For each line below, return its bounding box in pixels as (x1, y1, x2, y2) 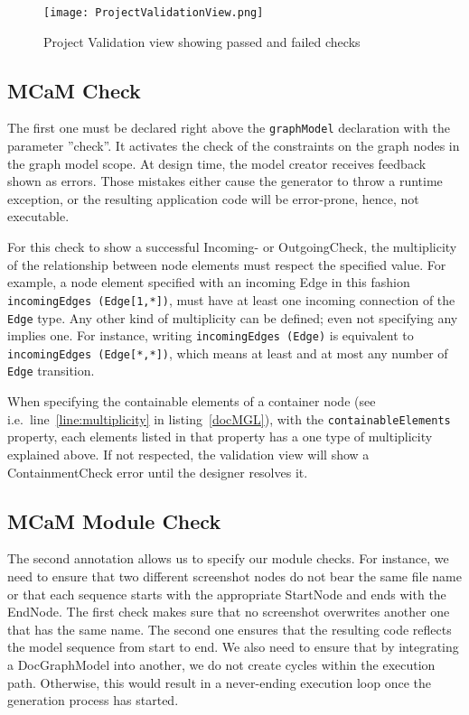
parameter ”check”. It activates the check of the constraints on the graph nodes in (7, 136, 460, 155)
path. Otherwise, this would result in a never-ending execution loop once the (7, 673, 431, 692)
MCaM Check (7, 76, 141, 104)
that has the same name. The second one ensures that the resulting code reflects (7, 619, 452, 638)
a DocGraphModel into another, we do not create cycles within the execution (7, 655, 436, 673)
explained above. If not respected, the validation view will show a (7, 444, 370, 463)
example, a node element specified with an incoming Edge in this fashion (7, 273, 410, 292)
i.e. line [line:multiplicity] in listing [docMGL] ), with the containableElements (7, 409, 451, 428)
